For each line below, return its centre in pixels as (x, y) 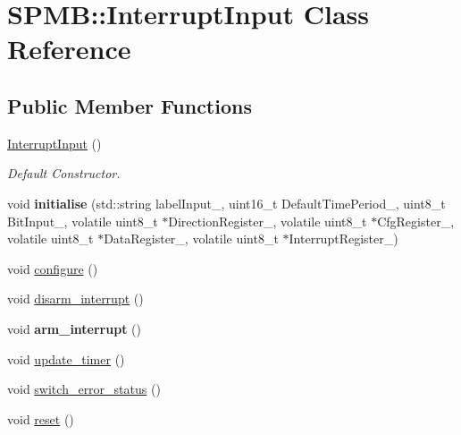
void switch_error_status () (84, 389)
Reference (69, 49)
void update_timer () (66, 358)
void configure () (53, 268)
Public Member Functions (130, 105)
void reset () (41, 418)
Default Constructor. (64, 173)
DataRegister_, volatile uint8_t (191, 239)
